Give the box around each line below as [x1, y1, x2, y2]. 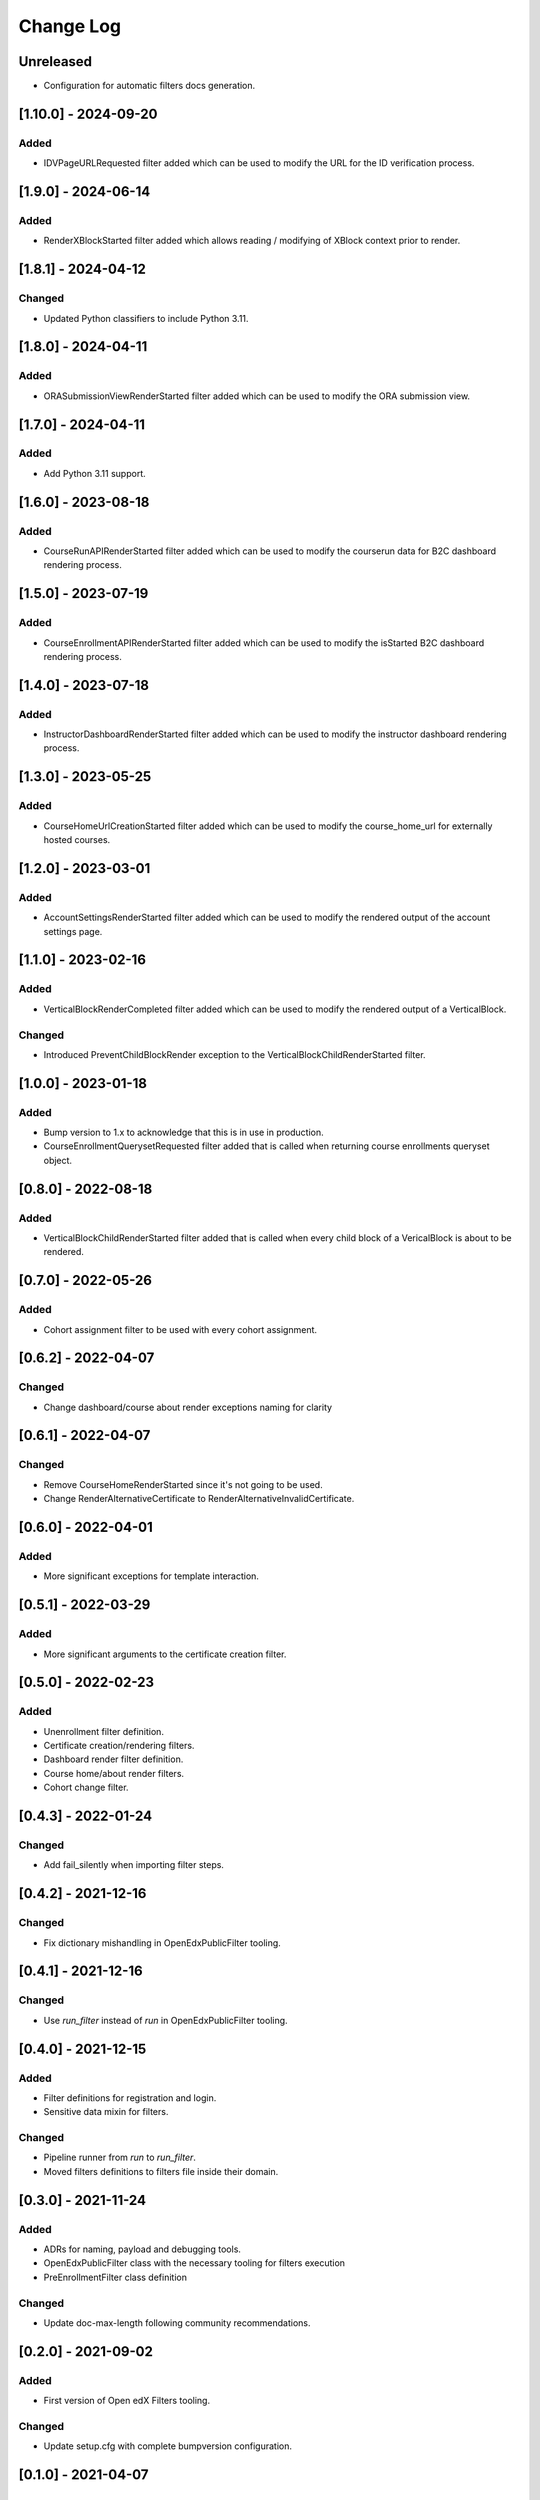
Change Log [18, 15, 122, 37]
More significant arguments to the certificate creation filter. [43, 1648, 287, 1660]
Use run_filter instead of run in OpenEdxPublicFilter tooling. [43, 2014, 289, 2026]
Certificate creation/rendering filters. [43, 1740, 195, 1752]
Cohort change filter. [43, 1781, 129, 1794]
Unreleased [18, 53, 93, 70]
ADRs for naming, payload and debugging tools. [43, 2243, 242, 2255]
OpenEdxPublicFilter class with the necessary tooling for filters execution [43, 2257, 345, 2269]
